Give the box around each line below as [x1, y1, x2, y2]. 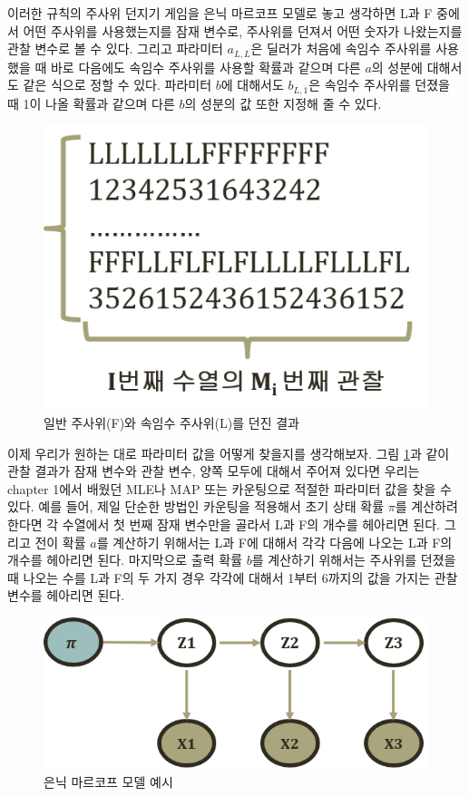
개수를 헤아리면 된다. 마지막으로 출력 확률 [7, 550, 243, 569]
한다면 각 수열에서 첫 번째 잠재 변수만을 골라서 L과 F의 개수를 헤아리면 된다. [7, 515, 441, 534]
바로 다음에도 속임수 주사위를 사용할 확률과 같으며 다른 [50, 57, 361, 76]
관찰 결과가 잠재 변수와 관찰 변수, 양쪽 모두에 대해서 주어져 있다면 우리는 [7, 461, 420, 481]
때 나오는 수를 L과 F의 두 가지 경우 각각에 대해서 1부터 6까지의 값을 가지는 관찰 [7, 568, 458, 587]
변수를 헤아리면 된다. [7, 586, 125, 605]
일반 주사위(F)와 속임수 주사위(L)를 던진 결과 [44, 413, 299, 432]
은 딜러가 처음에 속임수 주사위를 [250, 39, 432, 58]
